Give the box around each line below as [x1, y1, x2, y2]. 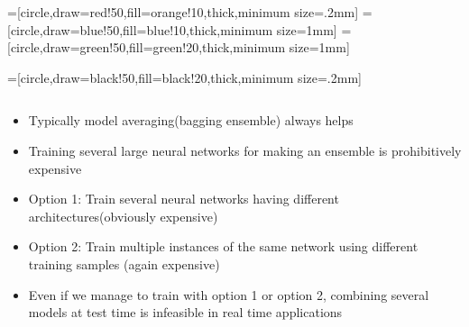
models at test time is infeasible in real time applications [28, 303, 343, 322]
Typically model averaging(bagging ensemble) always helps [28, 111, 354, 130]
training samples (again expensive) [28, 254, 220, 273]
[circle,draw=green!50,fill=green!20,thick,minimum [7, 38, 286, 57]
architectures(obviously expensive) [28, 206, 218, 225]
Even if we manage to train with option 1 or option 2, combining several [28, 285, 429, 304]
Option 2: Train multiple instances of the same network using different [28, 237, 418, 256]
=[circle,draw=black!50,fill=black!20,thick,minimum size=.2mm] [7, 68, 362, 86]
